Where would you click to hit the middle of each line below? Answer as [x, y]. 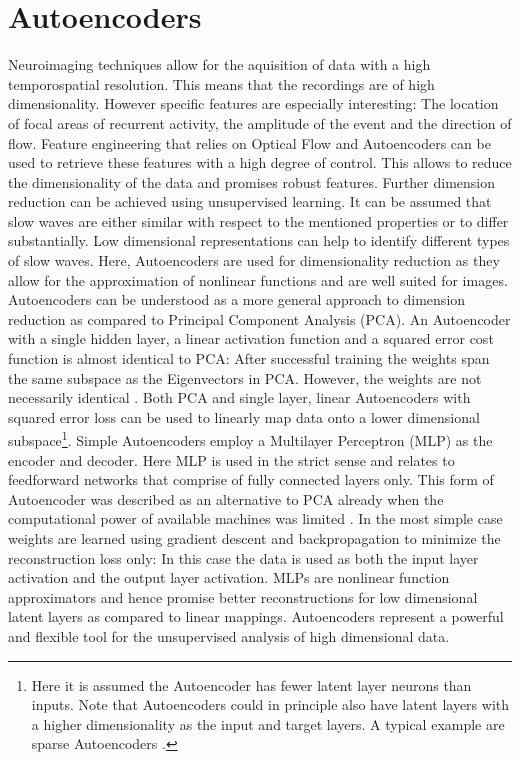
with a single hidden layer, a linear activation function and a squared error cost [251, 338]
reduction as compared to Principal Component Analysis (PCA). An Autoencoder [259, 318]
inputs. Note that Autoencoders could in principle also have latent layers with [270, 704]
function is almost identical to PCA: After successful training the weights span [249, 358]
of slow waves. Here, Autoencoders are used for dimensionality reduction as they [254, 260]
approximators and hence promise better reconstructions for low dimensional [243, 596]
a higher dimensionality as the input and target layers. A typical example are [268, 723]
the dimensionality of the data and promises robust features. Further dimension [252, 181]
